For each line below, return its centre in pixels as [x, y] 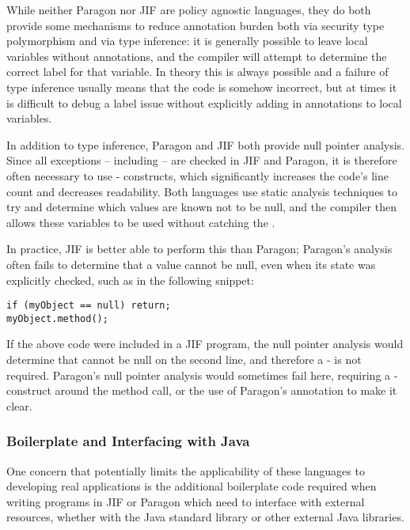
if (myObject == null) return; [89, 306]
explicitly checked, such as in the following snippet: [130, 280]
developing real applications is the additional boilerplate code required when [192, 486]
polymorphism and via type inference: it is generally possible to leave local [187, 41]
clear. [19, 405]
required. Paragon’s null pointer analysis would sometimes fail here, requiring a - [202, 375]
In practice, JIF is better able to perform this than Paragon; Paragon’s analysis [199, 249]
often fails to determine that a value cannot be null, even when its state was [191, 264]
